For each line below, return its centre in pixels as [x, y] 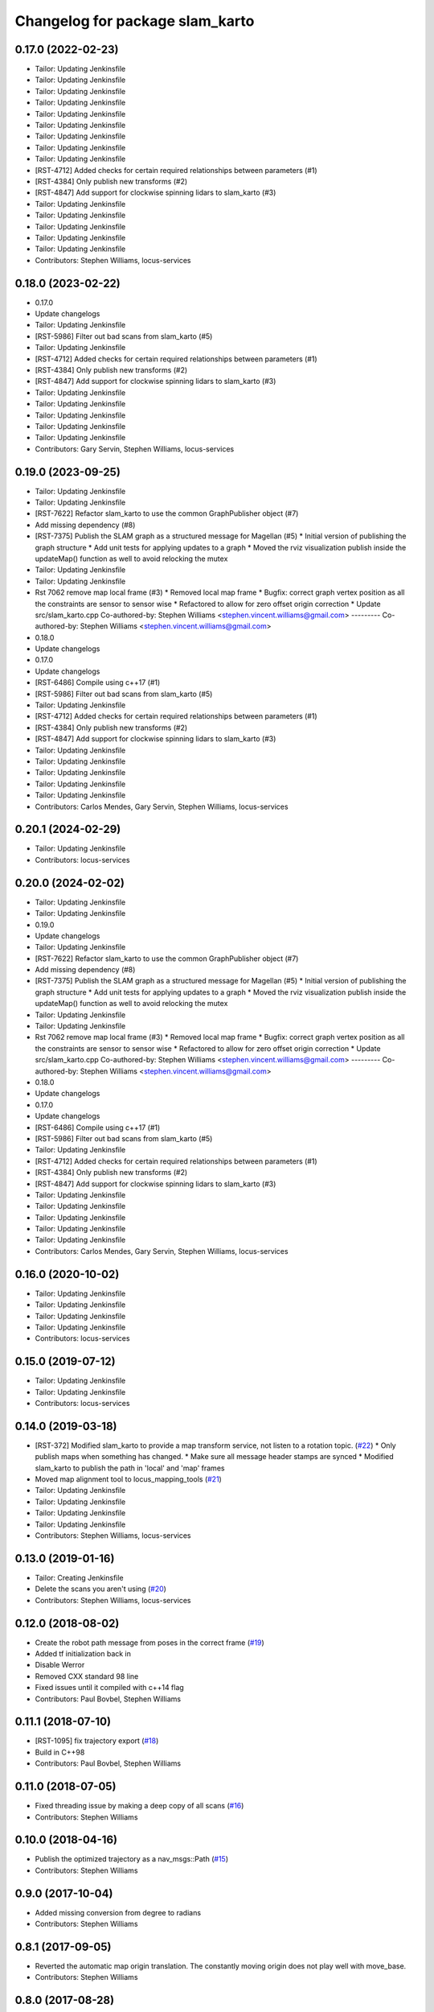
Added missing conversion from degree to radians [118, 1912]
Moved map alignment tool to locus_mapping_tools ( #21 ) [129, 1479]
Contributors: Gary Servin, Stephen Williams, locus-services [135, 449]
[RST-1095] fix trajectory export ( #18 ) [97, 1741]
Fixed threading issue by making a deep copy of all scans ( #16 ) [139, 1806]
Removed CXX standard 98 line [87, 1676]
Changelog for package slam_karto [135, 21]
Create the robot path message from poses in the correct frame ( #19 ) [149, 1643]
